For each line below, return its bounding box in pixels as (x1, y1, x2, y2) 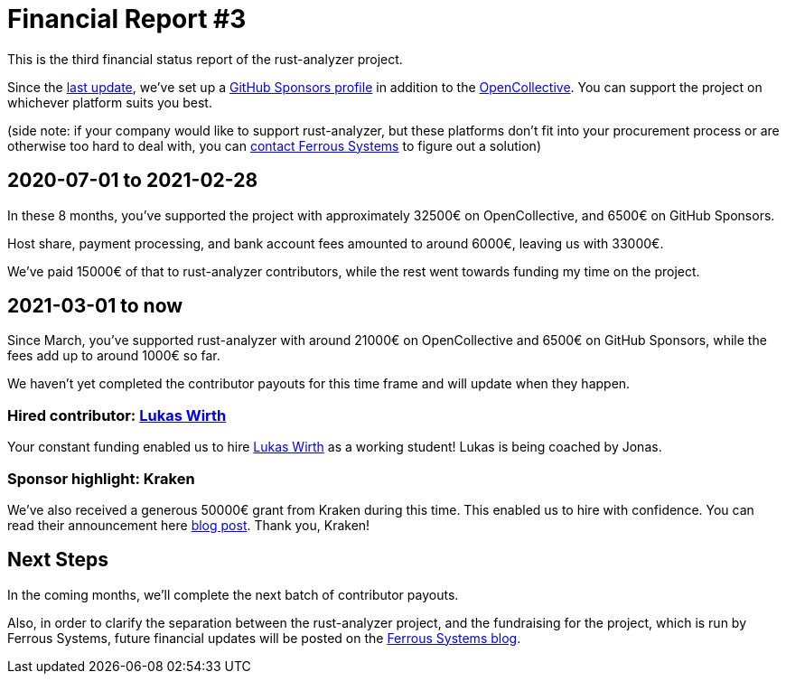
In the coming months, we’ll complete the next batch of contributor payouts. (7, 586, 459, 602)
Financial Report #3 (7, 4, 247, 34)
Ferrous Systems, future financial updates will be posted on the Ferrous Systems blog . (7, 630, 521, 646)
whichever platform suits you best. (7, 94, 212, 110)
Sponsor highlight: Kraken (7, 469, 195, 488)
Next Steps (7, 548, 108, 572)
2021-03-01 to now (7, 294, 183, 318)
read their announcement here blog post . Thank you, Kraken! (7, 517, 370, 533)
